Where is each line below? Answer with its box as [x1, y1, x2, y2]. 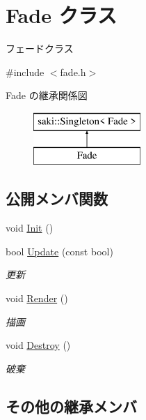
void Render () [6, 291, 68, 306]
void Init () [6, 220, 54, 235]
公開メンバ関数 [6, 188, 108, 209]
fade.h [60, 64, 86, 79]
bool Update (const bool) [6, 243, 113, 258]
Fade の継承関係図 [6, 88, 88, 103]
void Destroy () [6, 338, 71, 352]
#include [6, 64, 44, 79]
